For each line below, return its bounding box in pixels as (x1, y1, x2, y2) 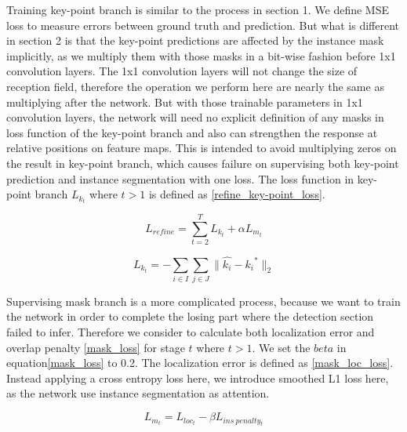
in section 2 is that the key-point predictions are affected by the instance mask (6, 32, 384, 49)
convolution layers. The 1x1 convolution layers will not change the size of (6, 63, 358, 79)
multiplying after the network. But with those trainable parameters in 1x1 (6, 93, 363, 110)
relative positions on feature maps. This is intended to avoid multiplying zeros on (6, 140, 397, 156)
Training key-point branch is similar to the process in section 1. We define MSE (6, 2, 390, 17)
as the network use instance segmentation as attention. (6, 385, 270, 401)
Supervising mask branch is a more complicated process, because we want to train (6, 292, 401, 309)
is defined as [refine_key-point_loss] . (148, 186, 325, 202)
